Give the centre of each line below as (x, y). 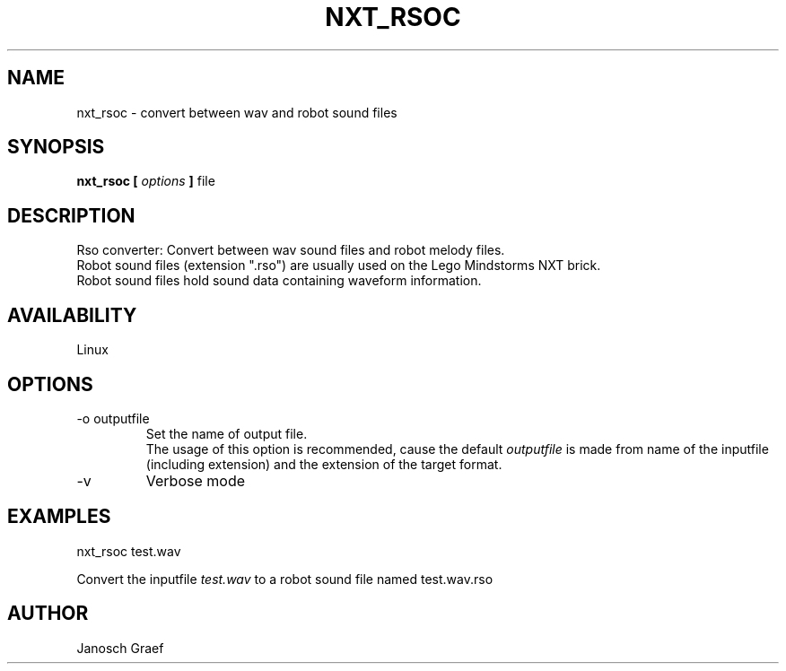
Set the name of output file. (227, 433)
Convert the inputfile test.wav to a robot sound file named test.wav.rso (285, 579)
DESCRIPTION (71, 215)
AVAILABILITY (72, 315)
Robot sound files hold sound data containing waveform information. (279, 281)
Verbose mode (196, 480)
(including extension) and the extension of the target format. (324, 464)
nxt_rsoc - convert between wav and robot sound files (237, 112)
